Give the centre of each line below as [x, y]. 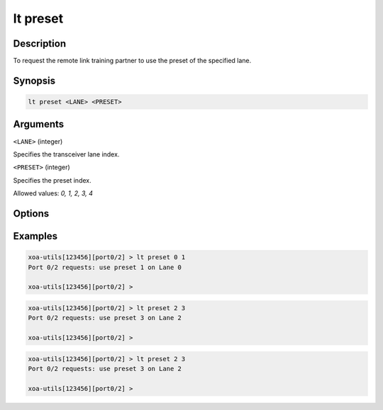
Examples [35, 236]
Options [31, 213]
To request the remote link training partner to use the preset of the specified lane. [132, 61]
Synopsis [34, 80]
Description [40, 44]
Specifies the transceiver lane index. [66, 154]
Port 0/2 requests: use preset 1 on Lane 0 [105, 267]
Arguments [39, 124]
